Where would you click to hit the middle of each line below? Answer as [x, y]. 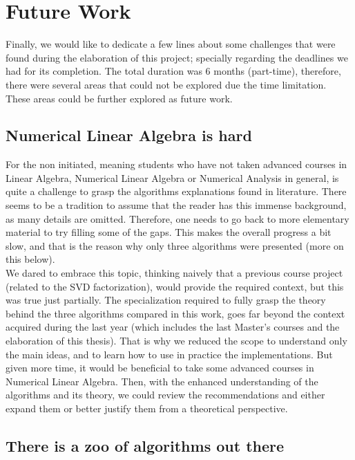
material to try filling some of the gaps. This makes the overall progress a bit [169, 232]
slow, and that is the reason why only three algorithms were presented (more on [175, 245]
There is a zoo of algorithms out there [145, 445]
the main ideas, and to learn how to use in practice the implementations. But [169, 354]
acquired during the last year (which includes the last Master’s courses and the [173, 327]
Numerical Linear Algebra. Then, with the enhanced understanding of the [162, 381]
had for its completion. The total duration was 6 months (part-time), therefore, [173, 71]
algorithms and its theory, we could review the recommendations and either [165, 395]
